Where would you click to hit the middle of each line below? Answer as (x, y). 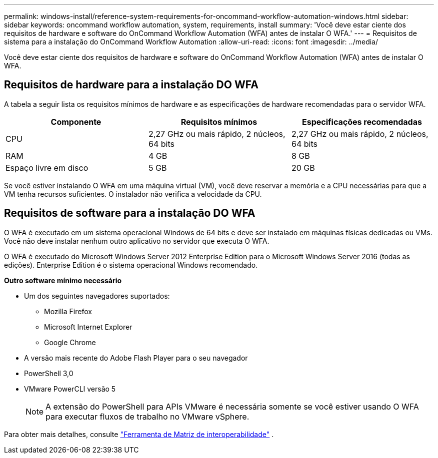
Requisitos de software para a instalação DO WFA (130, 213)
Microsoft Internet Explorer (88, 327)
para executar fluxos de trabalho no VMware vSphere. (147, 416)
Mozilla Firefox (68, 311)
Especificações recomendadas (362, 122)
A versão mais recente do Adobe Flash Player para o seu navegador (136, 358)
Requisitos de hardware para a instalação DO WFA (131, 85)
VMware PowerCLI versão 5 (70, 389)
